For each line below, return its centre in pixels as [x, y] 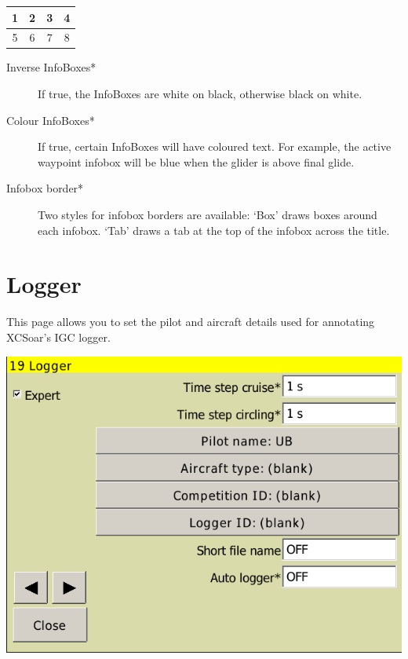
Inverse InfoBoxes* [51, 67]
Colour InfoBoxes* [51, 120]
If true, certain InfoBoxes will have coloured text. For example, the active [215, 146]
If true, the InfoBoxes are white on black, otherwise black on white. [200, 94]
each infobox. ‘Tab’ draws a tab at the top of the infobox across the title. [214, 230]
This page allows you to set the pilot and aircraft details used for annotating [191, 322]
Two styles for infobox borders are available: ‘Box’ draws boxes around [208, 214]
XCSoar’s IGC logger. [58, 337]
